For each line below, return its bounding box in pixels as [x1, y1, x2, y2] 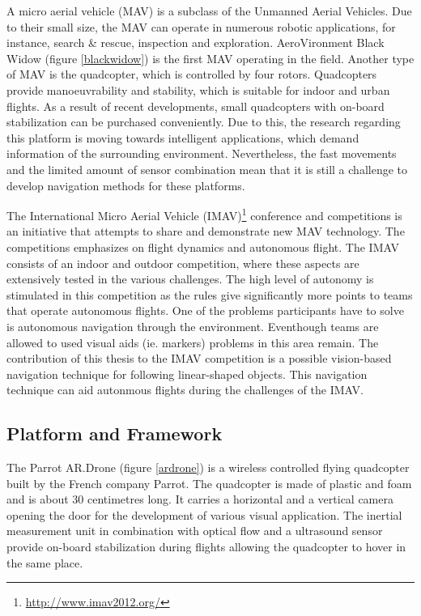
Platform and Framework [6, 421, 223, 446]
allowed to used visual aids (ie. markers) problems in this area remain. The [6, 333, 379, 350]
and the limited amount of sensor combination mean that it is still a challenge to [6, 160, 407, 177]
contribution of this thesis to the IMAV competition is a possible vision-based [6, 350, 392, 367]
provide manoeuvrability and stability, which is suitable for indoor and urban [6, 81, 390, 98]
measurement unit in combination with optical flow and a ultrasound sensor [6, 522, 383, 539]
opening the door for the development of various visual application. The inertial [6, 506, 402, 523]
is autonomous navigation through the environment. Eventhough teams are [6, 317, 379, 334]
